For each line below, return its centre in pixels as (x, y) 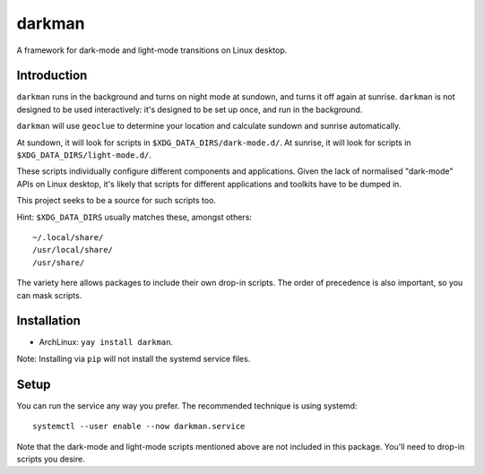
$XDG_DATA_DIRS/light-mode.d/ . (84, 155)
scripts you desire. (51, 459)
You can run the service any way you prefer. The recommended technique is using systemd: (187, 405)
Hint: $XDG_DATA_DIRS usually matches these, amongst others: (134, 217)
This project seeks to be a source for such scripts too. (117, 201)
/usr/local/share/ (73, 250)
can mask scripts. (49, 295)
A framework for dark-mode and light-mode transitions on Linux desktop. (152, 50)
